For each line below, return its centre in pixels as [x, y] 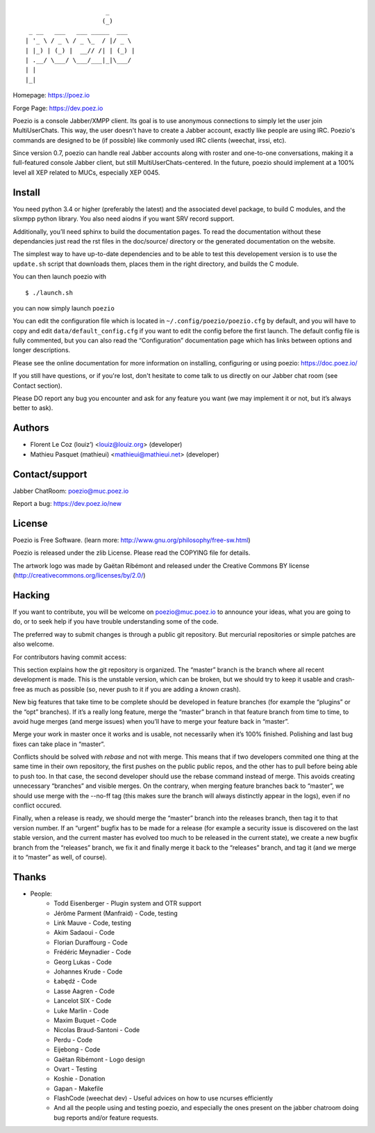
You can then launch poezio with [60, 277]
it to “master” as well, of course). [60, 857]
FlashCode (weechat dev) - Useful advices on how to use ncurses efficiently [164, 1098]
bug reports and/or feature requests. [106, 1118]
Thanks [30, 877]
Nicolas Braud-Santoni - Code [97, 1030]
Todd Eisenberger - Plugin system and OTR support [127, 903]
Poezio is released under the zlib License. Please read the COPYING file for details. [132, 553]
